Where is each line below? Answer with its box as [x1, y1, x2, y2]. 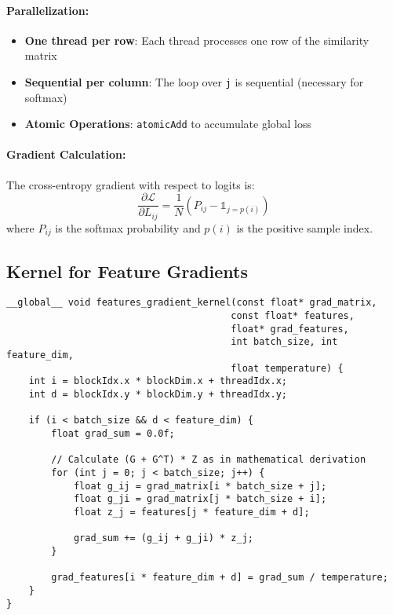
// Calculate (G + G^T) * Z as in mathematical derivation [51, 454, 366, 466]
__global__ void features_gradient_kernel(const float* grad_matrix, [6, 297, 377, 309]
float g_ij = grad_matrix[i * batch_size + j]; [73, 480, 327, 492]
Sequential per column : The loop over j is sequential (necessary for [24, 73, 364, 90]
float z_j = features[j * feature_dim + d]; [73, 506, 310, 518]
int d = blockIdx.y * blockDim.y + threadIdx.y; [28, 389, 287, 401]
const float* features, [231, 310, 355, 322]
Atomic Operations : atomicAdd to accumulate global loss [24, 115, 312, 132]
